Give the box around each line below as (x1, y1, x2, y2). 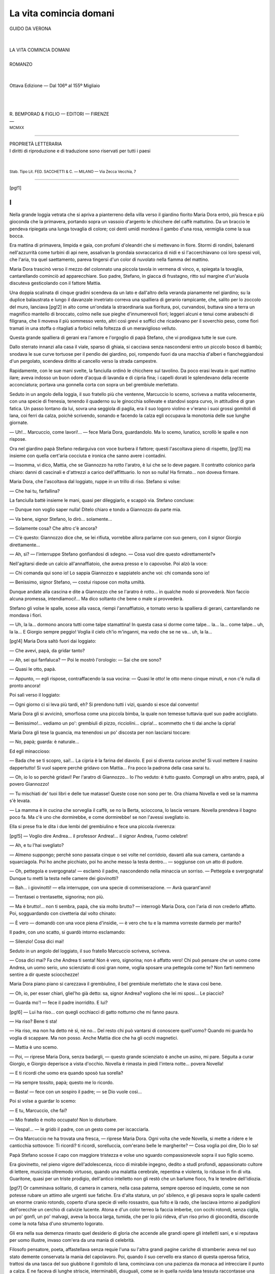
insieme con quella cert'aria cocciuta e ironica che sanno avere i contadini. (9, 453, 167, 459)
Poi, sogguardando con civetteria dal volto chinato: (9, 910, 117, 917)
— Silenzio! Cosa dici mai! (9, 938, 64, 945)
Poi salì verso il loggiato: (9, 692, 61, 698)
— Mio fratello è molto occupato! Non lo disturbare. (9, 1117, 117, 1123)
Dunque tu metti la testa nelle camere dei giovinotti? (9, 875, 119, 881)
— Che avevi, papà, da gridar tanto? (9, 647, 85, 653)
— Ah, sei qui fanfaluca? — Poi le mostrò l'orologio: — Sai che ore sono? (9, 656, 161, 662)
